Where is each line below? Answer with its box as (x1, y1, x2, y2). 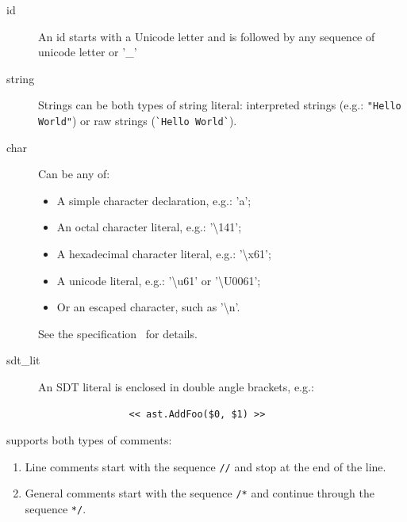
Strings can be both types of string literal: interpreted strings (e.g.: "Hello (38, 97, 401, 113)
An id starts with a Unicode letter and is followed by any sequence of (38, 28, 375, 44)
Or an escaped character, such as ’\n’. (56, 299, 240, 315)
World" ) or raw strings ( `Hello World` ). (38, 112, 237, 129)
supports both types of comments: (6, 432, 172, 448)
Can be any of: (38, 166, 110, 182)
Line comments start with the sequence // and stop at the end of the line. (25, 458, 386, 474)
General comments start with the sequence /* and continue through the (25, 485, 375, 501)
